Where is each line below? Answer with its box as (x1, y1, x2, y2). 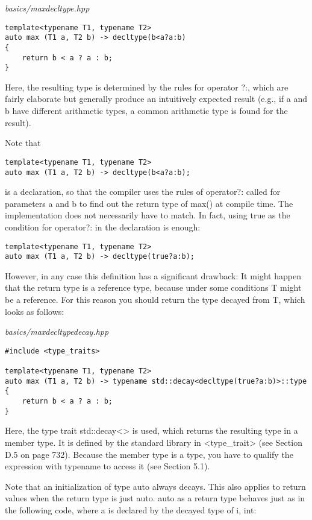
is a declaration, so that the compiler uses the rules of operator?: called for (5, 185, 281, 198)
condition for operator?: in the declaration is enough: (5, 220, 201, 233)
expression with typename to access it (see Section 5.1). (5, 460, 210, 472)
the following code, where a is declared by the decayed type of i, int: (5, 503, 257, 516)
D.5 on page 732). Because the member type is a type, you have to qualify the (5, 448, 293, 460)
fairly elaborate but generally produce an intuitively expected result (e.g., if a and (5, 92, 307, 105)
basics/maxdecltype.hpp (5, 2, 90, 14)
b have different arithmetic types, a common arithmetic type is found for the (5, 104, 288, 117)
